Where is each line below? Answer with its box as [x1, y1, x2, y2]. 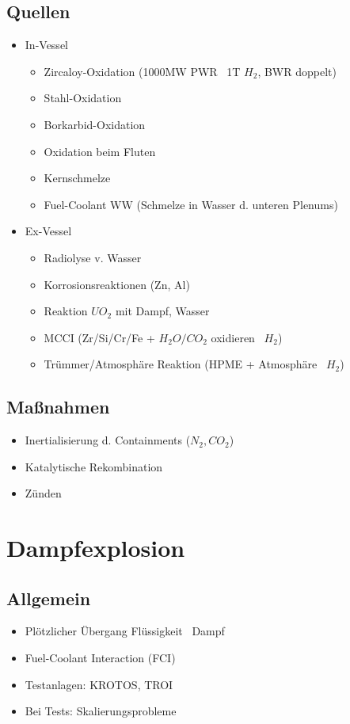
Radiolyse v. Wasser [44, 249, 142, 265]
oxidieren [211, 329, 255, 345]
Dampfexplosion [6, 532, 185, 564]
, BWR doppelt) [257, 63, 337, 79]
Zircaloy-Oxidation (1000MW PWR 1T [44, 63, 241, 79]
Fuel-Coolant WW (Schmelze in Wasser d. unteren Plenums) [44, 196, 338, 212]
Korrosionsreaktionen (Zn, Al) [44, 276, 190, 292]
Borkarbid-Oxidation [44, 116, 146, 132]
